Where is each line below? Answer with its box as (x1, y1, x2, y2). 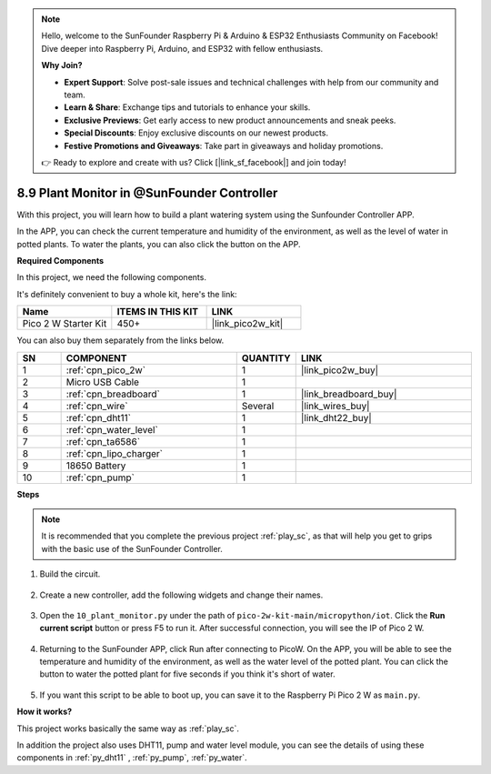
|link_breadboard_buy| (300, 387, 397, 400)
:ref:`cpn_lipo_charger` (65, 447, 164, 459)
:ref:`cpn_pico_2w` (65, 364, 145, 377)
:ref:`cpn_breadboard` (65, 387, 161, 400)
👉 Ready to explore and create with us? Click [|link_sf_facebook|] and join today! (41, 156, 346, 167)
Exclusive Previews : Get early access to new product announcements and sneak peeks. (64, 115, 396, 126)
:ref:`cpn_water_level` (65, 423, 158, 436)
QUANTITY (241, 351, 291, 364)
